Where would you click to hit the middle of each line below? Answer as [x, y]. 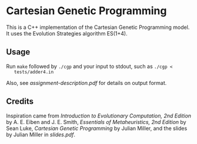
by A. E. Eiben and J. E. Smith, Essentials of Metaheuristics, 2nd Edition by [96, 122]
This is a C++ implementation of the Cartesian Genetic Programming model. [98, 27]
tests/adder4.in [34, 72]
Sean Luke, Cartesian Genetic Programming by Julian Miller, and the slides [97, 128]
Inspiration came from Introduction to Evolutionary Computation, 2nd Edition [99, 116]
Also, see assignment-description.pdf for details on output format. [86, 83]
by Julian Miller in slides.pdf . [41, 135]
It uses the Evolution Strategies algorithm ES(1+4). [67, 33]
